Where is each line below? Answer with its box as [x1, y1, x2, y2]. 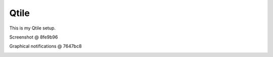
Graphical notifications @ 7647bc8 [9, 43, 82, 49]
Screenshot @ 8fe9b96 [9, 34, 58, 40]
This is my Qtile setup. [9, 25, 56, 31]
